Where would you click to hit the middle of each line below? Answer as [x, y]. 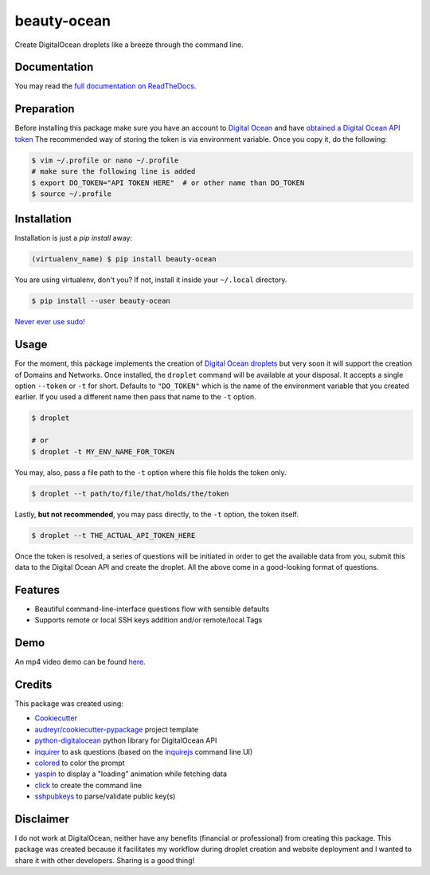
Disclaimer [42, 819]
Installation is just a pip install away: [74, 238]
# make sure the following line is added [113, 172]
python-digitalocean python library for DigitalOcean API [126, 740]
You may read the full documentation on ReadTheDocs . [106, 86]
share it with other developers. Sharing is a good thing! [105, 860]
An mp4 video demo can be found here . [80, 662]
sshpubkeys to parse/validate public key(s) [105, 796]
